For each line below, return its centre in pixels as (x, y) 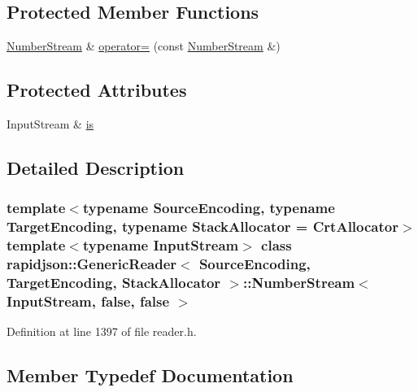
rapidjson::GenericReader (92, 264)
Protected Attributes (97, 90)
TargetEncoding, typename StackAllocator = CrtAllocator (202, 226)
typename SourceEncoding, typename (209, 208)
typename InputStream (161, 245)
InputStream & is (50, 124)
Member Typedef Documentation (150, 375)
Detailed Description (96, 167)
